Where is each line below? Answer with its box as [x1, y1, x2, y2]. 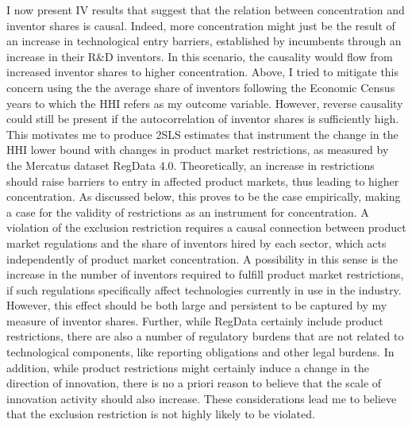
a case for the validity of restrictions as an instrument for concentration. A [6, 203, 369, 220]
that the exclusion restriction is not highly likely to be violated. [6, 406, 315, 422]
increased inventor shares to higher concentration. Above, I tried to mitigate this [6, 63, 399, 80]
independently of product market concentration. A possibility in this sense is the [6, 250, 398, 267]
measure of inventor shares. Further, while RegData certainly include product [6, 312, 383, 329]
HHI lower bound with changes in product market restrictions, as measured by [6, 141, 389, 158]
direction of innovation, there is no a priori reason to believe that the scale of [6, 375, 382, 391]
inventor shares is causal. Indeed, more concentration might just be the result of [6, 17, 395, 33]
